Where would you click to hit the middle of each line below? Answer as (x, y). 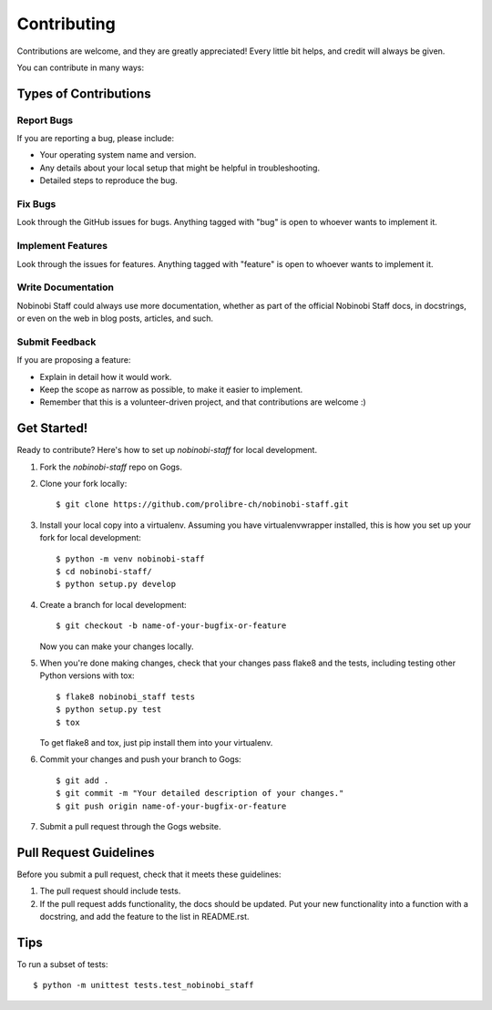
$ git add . (82, 780)
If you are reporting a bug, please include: (96, 139)
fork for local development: (90, 538)
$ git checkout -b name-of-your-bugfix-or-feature (171, 626)
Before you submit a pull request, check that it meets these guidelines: (149, 874)
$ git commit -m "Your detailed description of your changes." (200, 794)
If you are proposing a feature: (74, 360)
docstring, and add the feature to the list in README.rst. (144, 916)
